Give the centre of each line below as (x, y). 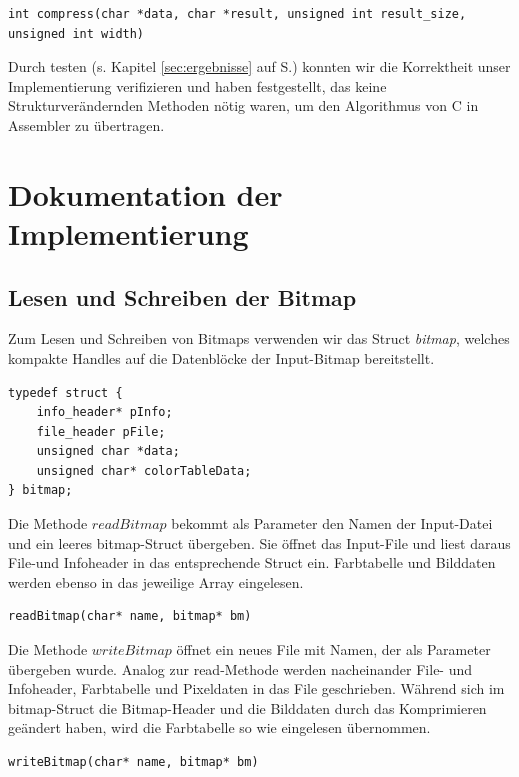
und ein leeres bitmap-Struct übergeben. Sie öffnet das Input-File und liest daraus (259, 542)
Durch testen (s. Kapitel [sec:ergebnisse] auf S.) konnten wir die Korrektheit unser (259, 66)
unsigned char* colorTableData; (144, 470)
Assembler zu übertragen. (86, 124)
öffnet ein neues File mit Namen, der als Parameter (333, 649)
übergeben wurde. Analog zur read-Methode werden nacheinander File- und (240, 668)
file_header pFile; (101, 431)
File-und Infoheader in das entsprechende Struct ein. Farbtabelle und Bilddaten (252, 562)
